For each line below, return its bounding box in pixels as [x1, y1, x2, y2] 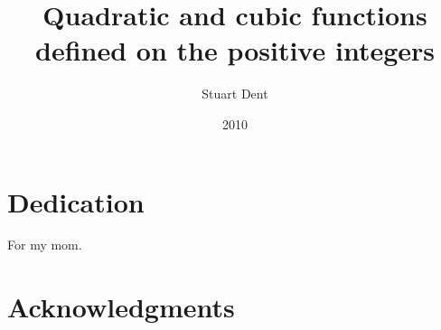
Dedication [7, 183, 145, 220]
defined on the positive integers [34, 32, 435, 69]
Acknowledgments [7, 288, 235, 325]
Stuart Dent [202, 84, 268, 103]
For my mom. [7, 235, 82, 254]
